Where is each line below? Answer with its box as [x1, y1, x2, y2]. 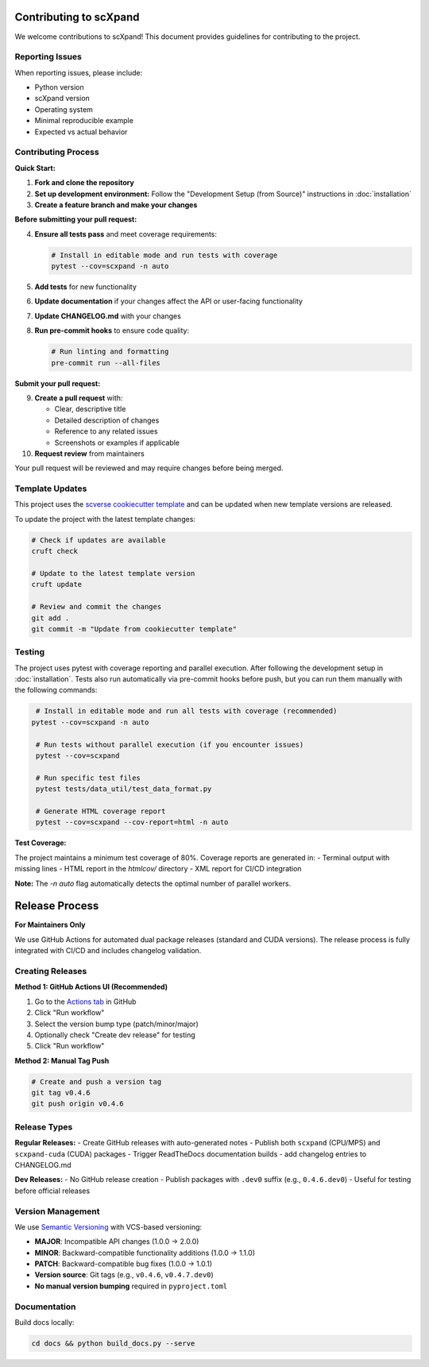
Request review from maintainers [34, 449, 145, 458]
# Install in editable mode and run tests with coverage [51, 250, 278, 260]
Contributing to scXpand [14, 10, 140, 24]
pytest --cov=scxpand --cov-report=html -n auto [36, 818, 229, 827]
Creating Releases [14, 965, 87, 976]
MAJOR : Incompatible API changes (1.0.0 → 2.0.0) [34, 1237, 199, 1246]
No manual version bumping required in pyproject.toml [34, 1281, 228, 1291]
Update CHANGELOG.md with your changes [34, 311, 182, 321]
